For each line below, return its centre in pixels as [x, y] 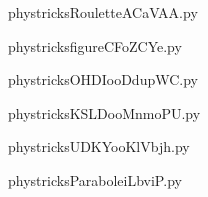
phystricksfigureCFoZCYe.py [95, 45]
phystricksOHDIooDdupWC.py [103, 79]
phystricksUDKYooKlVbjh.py [99, 146]
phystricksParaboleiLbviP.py [95, 179]
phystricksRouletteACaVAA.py [103, 12]
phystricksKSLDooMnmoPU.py [104, 112]
